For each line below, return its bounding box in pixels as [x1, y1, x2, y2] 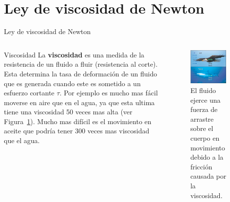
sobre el [190, 123, 213, 133]
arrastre [190, 113, 214, 124]
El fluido [190, 85, 216, 95]
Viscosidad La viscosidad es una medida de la [4, 49, 145, 59]
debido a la [190, 152, 224, 162]
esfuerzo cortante [4, 88, 55, 98]
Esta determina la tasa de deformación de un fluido [4, 68, 157, 78]
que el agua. [4, 135, 40, 146]
